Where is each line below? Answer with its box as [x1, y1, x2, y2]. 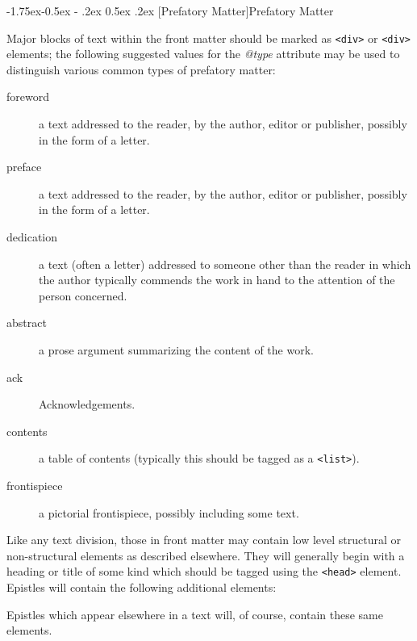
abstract [6, 314, 47, 331]
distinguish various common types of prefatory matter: [6, 61, 276, 78]
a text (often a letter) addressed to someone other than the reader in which [39, 255, 411, 272]
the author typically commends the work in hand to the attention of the [39, 271, 395, 288]
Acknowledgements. [39, 396, 136, 413]
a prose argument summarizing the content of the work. [39, 341, 314, 358]
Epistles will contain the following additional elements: [6, 579, 277, 596]
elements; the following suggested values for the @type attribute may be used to [6, 45, 400, 62]
